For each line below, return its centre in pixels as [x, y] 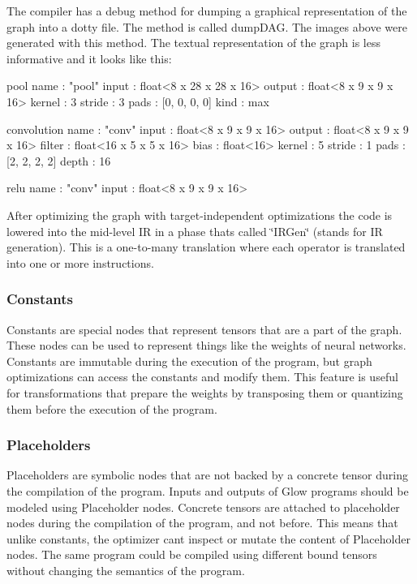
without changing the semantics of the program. [126, 570]
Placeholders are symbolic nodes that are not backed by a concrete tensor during [207, 475]
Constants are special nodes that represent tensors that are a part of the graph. [204, 329]
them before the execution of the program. [112, 408]
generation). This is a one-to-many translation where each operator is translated [206, 247]
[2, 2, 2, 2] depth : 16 [59, 160]
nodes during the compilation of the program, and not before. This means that [202, 523]
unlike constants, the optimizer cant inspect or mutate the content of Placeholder [208, 538]
